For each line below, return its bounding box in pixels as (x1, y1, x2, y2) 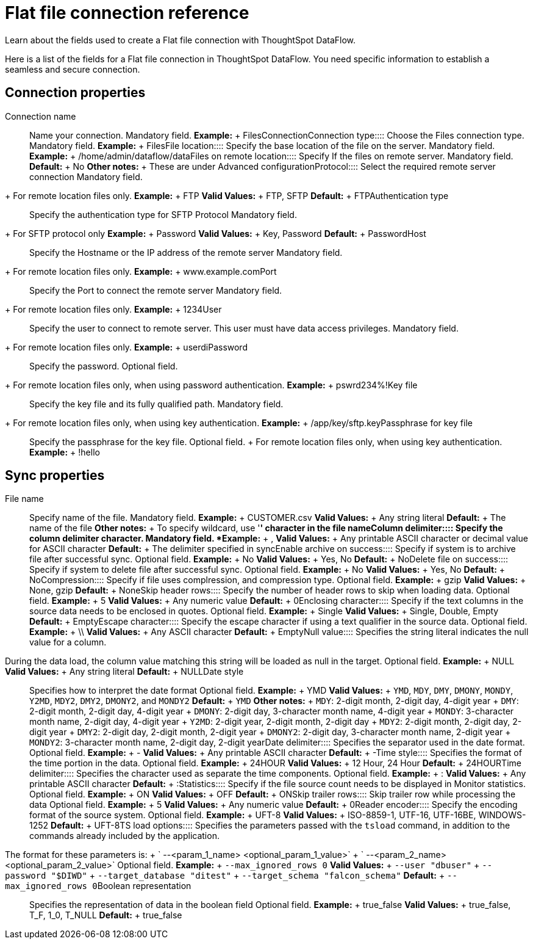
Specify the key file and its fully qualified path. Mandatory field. (29, 398, 284, 409)
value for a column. (29, 637, 107, 648)
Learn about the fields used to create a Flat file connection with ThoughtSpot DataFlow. (5, 34, 356, 45)
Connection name (5, 111, 76, 122)
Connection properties (5, 85, 146, 101)
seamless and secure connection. (5, 64, 140, 74)
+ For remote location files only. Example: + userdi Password (5, 341, 248, 352)
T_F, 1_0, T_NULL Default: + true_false (29, 910, 182, 921)
